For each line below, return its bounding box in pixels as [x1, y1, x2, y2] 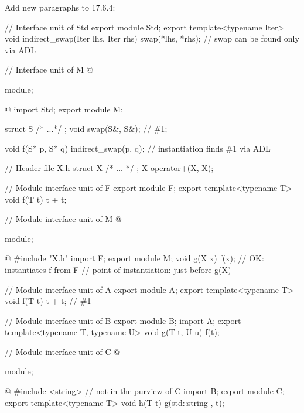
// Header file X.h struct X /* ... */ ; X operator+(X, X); [5, 162, 214, 174]
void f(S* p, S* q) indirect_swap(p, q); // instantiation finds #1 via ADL [5, 142, 271, 154]
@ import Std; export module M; [5, 103, 123, 115]
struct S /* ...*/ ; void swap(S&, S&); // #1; [5, 122, 168, 135]
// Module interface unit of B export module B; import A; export [5, 314, 241, 326]
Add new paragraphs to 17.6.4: [5, 1, 115, 13]
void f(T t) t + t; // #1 [5, 295, 91, 307]
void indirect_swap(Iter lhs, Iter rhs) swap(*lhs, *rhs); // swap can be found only [5, 32, 299, 45]
